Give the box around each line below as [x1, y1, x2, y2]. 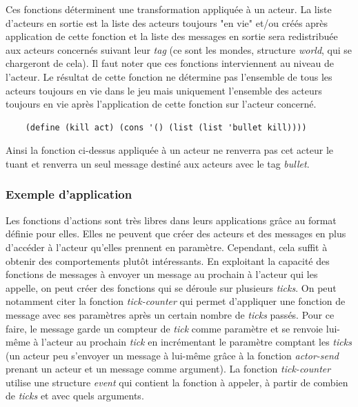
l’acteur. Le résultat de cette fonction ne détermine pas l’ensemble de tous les [6, 69, 332, 83]
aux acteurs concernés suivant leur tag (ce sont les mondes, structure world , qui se [6, 42, 352, 57]
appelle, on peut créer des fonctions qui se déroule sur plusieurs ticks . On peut [6, 280, 337, 295]
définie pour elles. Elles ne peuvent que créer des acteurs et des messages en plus [6, 226, 346, 241]
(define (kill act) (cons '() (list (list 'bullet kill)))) [25, 122, 307, 132]
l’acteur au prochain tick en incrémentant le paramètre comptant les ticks [41, 335, 352, 349]
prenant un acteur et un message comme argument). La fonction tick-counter [6, 361, 331, 376]
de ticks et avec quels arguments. [6, 388, 144, 403]
